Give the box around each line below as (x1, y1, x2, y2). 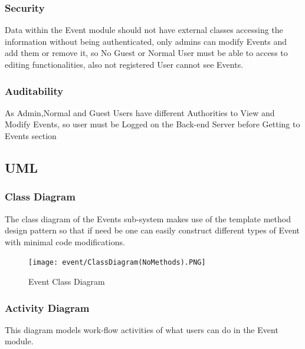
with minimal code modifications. (5, 235, 125, 248)
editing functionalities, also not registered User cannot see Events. (5, 58, 244, 70)
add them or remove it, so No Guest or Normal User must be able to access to (5, 47, 288, 59)
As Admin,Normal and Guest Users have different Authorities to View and (5, 106, 275, 118)
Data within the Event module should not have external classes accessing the (5, 24, 283, 36)
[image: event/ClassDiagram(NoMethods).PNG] (28, 258, 206, 267)
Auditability (5, 83, 64, 98)
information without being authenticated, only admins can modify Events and (5, 35, 287, 47)
